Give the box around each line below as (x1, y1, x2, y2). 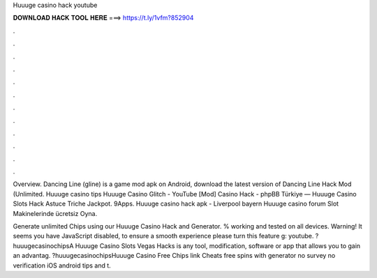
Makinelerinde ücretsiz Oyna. (13, 209, 98, 217)
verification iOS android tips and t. (13, 261, 111, 270)
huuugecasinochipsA (13, 241, 74, 250)
